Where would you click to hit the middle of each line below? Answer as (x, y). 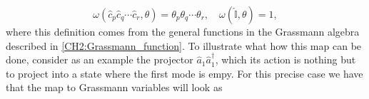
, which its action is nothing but (285, 59)
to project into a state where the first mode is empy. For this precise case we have (184, 73)
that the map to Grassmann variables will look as (114, 87)
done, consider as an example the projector (100, 59)
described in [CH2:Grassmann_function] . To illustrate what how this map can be (184, 45)
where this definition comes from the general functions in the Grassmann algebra (183, 31)
